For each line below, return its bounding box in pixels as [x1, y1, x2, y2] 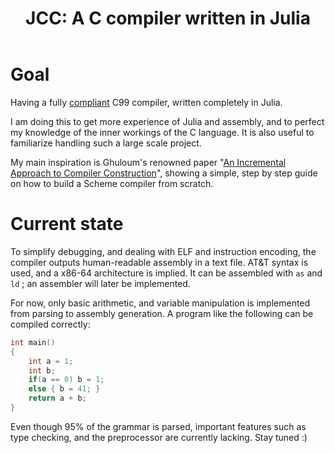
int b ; [28, 365, 56, 376]
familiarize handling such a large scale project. [10, 137, 202, 149]
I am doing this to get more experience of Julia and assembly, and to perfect [10, 115, 325, 127]
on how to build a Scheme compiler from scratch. [10, 177, 214, 189]
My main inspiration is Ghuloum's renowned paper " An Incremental [10, 156, 287, 168]
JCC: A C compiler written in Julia [25, 7, 311, 30]
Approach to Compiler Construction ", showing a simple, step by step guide [10, 167, 318, 179]
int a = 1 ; [28, 356, 74, 366]
